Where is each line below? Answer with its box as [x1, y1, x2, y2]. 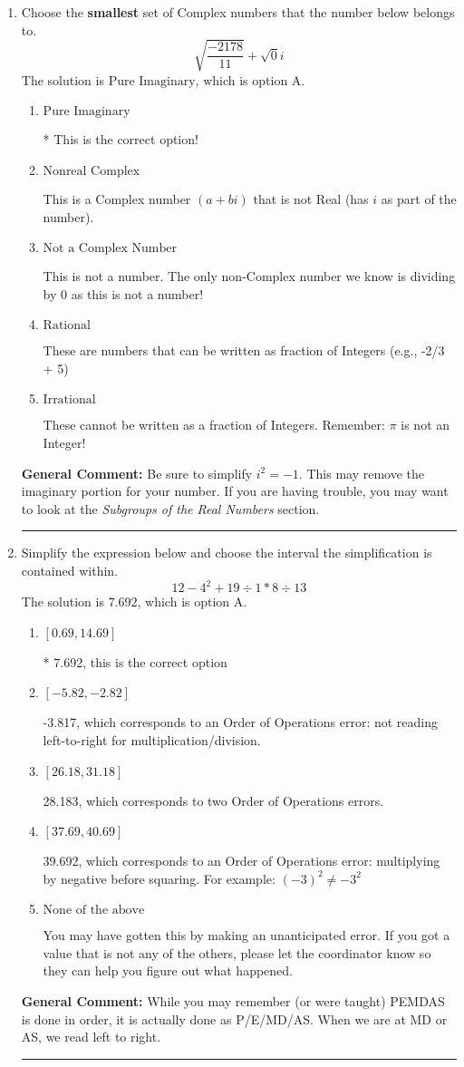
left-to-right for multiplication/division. [43, 730, 261, 749]
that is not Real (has [253, 189, 369, 208]
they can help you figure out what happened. [43, 961, 294, 980]
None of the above [43, 904, 145, 917]
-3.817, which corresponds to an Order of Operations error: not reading [43, 713, 438, 732]
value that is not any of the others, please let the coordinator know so [43, 943, 431, 962]
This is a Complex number [43, 189, 191, 208]
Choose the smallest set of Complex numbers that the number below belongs [21, 3, 455, 21]
